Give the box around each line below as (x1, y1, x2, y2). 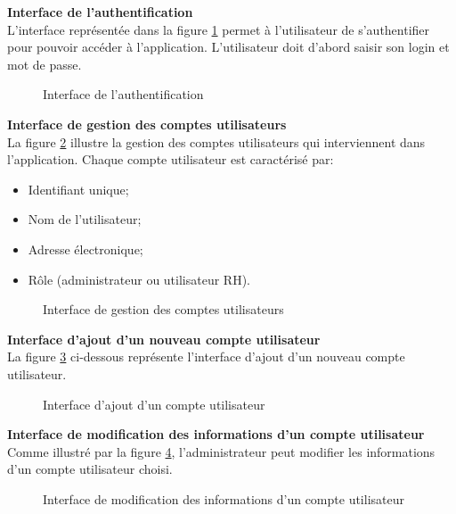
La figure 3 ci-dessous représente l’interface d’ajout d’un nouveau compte (7, 347, 405, 366)
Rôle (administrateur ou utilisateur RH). (28, 269, 250, 288)
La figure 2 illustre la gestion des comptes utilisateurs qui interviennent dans (7, 132, 426, 151)
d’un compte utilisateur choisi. (7, 460, 173, 478)
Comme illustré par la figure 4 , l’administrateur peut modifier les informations (7, 442, 436, 460)
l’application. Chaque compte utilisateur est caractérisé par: (7, 150, 334, 169)
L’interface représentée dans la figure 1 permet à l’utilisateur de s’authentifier (7, 20, 430, 38)
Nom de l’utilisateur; (28, 210, 142, 228)
